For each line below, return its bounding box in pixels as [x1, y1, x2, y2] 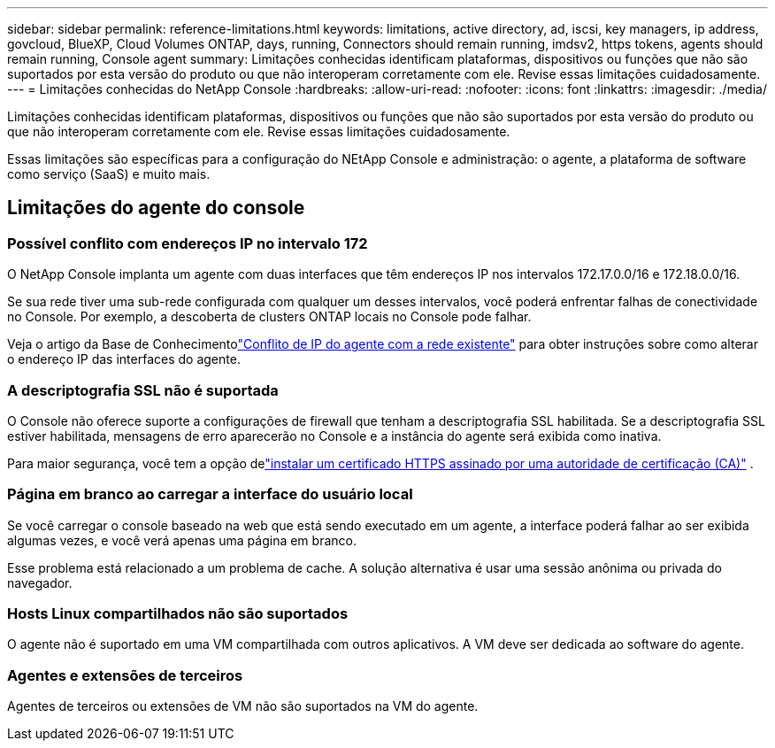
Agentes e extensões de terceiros [7, 666, 243, 684]
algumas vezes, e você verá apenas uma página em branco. [7, 532, 357, 548]
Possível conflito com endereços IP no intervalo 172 [7, 234, 368, 252]
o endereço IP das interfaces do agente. [7, 351, 241, 367]
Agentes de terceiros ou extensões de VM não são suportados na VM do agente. [7, 698, 479, 714]
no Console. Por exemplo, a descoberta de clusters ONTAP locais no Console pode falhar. [7, 309, 532, 325]
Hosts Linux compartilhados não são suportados [7, 605, 349, 623]
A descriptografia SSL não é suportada [7, 381, 279, 399]
